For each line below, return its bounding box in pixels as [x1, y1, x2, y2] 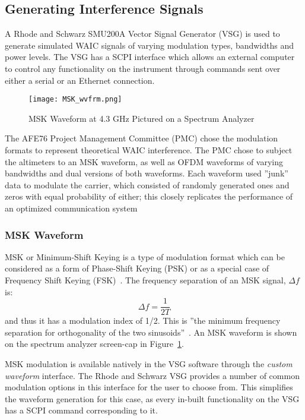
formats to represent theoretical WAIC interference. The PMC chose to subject [5, 144, 293, 156]
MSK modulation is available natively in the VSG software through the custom [5, 358, 293, 370]
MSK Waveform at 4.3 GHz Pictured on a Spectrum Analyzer [28, 112, 255, 124]
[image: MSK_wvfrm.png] [28, 95, 122, 104]
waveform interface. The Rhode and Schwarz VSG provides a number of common [5, 369, 300, 381]
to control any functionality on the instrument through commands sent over [5, 62, 281, 74]
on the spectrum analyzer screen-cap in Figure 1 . [5, 337, 184, 350]
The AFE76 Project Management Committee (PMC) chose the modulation [5, 132, 278, 144]
